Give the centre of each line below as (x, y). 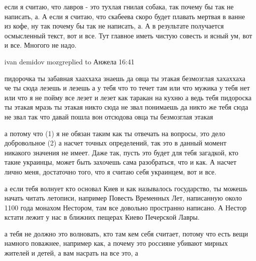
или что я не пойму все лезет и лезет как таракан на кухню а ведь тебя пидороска (128, 97)
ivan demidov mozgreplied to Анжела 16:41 (69, 61)
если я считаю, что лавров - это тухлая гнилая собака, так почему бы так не (119, 6)
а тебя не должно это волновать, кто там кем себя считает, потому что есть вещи (126, 233)
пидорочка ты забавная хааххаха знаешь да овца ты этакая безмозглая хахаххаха (125, 78)
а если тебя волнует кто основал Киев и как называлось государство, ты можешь (126, 188)
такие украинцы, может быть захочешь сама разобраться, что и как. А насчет (121, 162)
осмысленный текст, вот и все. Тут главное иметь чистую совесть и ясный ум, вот (128, 35)
